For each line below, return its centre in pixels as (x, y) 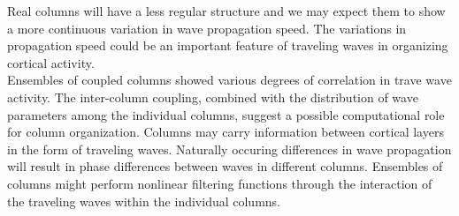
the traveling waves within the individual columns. (144, 201)
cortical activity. (51, 62)
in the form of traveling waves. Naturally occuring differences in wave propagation (229, 149)
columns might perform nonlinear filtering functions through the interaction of (220, 183)
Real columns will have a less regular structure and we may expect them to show (226, 11)
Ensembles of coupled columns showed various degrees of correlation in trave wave (229, 80)
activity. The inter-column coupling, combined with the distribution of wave (213, 97)
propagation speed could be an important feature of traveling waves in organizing (228, 45)
